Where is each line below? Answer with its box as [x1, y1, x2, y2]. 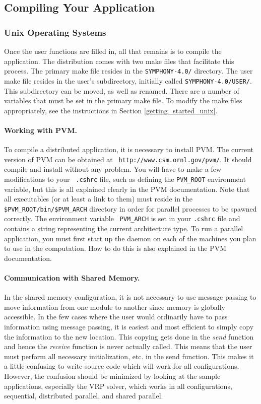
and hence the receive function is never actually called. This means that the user [4, 341, 252, 352]
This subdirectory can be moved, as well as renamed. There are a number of [4, 85, 239, 96]
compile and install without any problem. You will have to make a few [4, 164, 222, 174]
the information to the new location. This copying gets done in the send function [4, 331, 254, 342]
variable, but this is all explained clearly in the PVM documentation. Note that [4, 183, 250, 194]
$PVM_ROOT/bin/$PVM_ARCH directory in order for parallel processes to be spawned [4, 203, 257, 214]
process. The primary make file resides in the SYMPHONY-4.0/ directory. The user [4, 65, 253, 76]
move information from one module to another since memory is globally [4, 301, 225, 312]
